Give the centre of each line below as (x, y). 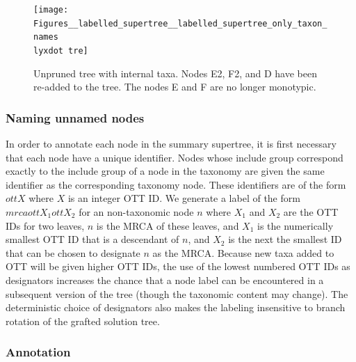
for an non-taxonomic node (136, 212)
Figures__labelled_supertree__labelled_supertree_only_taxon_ (180, 23)
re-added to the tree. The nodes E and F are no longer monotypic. (175, 87)
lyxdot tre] (61, 50)
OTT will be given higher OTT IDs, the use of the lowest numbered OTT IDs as (178, 266)
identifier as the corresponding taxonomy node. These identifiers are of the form (176, 184)
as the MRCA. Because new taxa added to (243, 252)
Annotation (38, 352)
